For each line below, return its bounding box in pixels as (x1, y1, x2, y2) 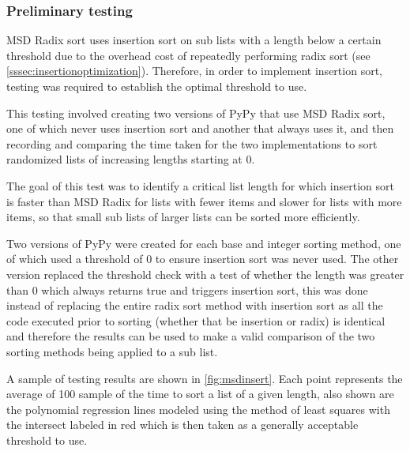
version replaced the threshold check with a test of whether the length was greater (6, 265, 404, 282)
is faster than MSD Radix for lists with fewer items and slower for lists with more (6, 193, 402, 209)
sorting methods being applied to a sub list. (6, 343, 218, 359)
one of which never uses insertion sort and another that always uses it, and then (6, 120, 394, 137)
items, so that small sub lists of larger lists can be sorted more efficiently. (6, 209, 360, 225)
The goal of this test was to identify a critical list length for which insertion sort (6, 177, 394, 194)
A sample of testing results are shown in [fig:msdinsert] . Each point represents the (6, 370, 403, 386)
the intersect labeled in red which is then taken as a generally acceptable (6, 416, 359, 433)
